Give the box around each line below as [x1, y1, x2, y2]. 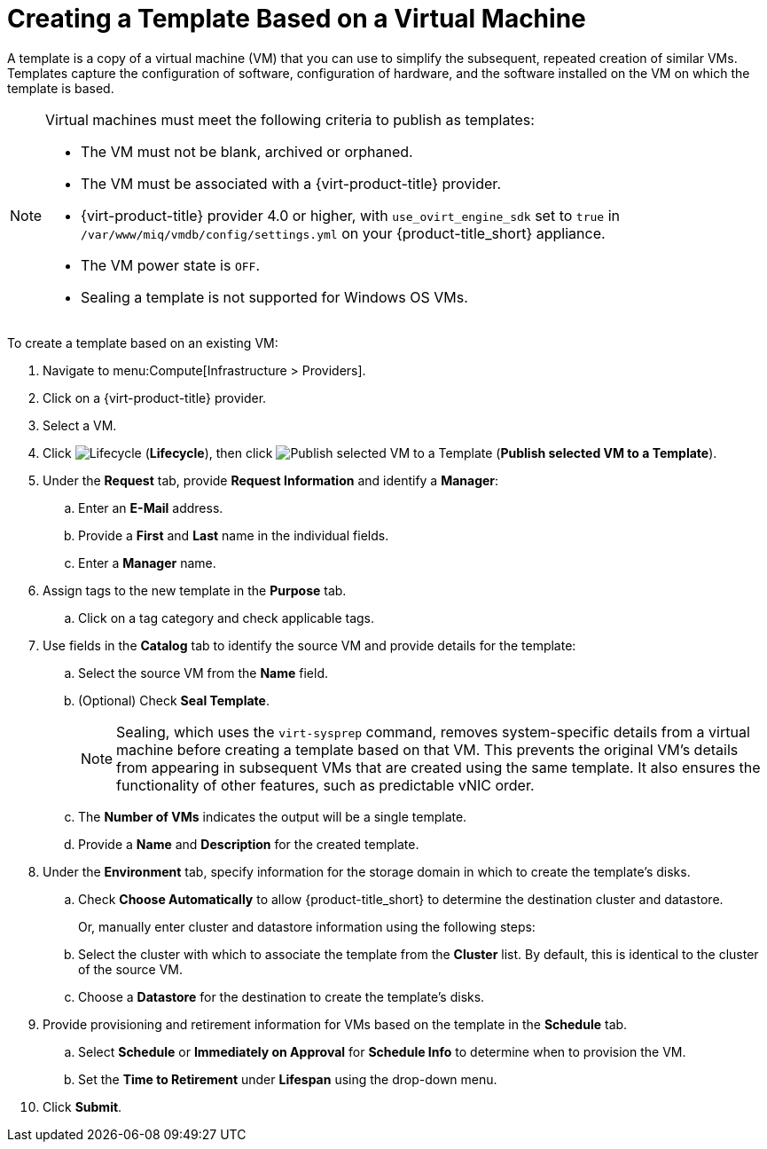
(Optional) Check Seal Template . [78, 692, 270, 708]
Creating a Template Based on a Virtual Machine [7, 4, 586, 34]
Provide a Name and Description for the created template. [78, 836, 419, 852]
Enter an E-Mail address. [78, 500, 223, 515]
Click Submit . [43, 1098, 122, 1114]
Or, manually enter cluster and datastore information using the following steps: [78, 918, 536, 934]
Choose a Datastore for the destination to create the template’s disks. [78, 988, 485, 1004]
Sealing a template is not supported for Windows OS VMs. [81, 287, 468, 306]
